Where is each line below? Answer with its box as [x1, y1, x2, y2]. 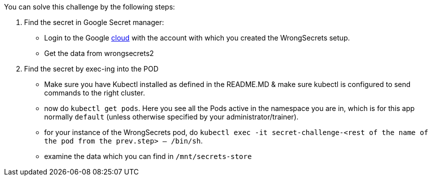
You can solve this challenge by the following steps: [4, 2, 175, 11]
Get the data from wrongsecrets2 [44, 49, 154, 57]
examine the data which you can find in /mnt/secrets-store [44, 152, 252, 160]
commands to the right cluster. [44, 88, 145, 97]
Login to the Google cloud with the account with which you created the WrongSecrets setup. [44, 33, 350, 42]
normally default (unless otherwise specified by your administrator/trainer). [44, 112, 299, 121]
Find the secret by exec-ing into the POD [24, 64, 159, 73]
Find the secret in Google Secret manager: [24, 18, 164, 26]
